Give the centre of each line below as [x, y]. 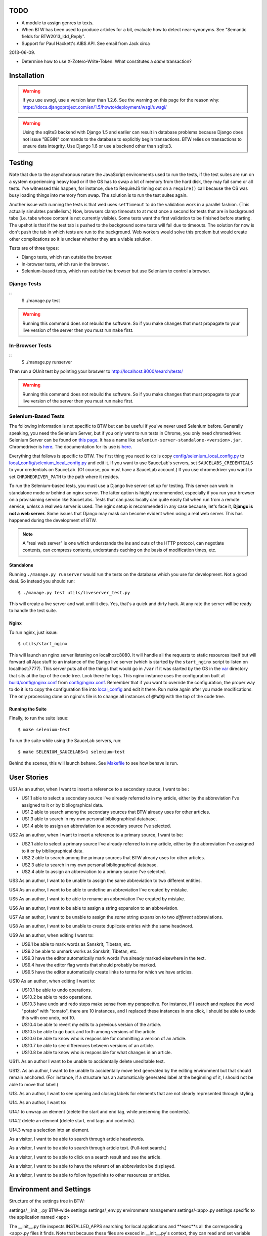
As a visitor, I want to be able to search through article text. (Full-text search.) [88, 1148]
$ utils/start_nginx [43, 644]
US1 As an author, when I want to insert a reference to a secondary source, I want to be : [99, 789]
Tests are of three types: [34, 248]
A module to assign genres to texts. [58, 23]
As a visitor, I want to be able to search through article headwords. [77, 1139]
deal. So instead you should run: [42, 581]
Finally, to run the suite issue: [39, 718]
